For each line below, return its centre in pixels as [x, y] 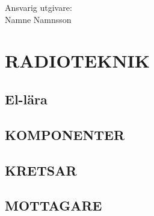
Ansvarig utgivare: [38, 7]
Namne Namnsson [38, 19]
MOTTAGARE [54, 205]
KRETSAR [41, 170]
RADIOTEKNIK [78, 61]
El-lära [26, 99]
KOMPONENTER [65, 134]
